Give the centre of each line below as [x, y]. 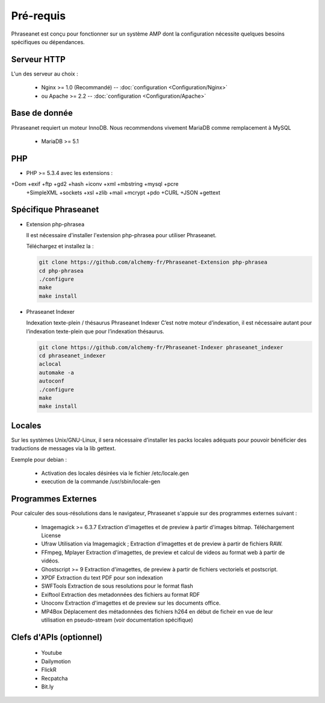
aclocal [50, 364]
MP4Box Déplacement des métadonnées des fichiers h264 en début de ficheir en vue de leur [157, 611]
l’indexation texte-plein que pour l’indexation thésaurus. [95, 331]
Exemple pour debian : [39, 459]
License [51, 536]
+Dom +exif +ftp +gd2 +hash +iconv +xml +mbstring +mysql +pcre [95, 184]
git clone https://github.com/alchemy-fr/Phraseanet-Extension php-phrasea [153, 262]
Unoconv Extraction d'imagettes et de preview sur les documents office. [131, 603]
